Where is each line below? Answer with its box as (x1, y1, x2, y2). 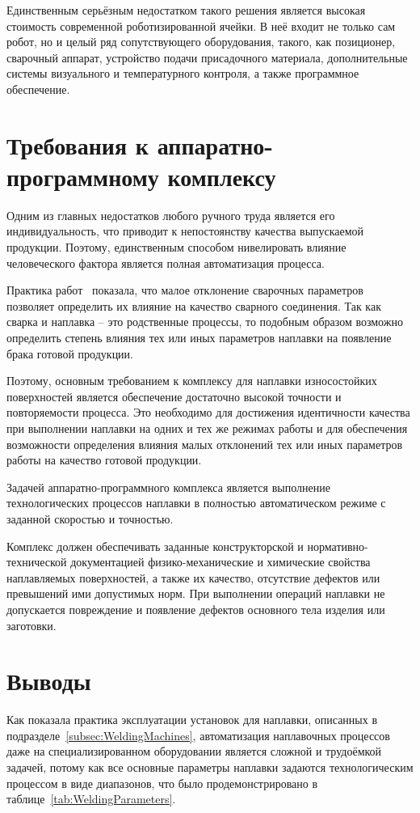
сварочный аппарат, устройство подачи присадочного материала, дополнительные (6, 49, 408, 66)
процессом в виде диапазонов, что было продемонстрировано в (6, 774, 318, 791)
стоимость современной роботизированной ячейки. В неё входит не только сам (6, 17, 396, 34)
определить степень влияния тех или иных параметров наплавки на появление (6, 329, 392, 346)
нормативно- (307, 537, 368, 554)
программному (6, 159, 159, 193)
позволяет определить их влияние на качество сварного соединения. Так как (6, 297, 381, 314)
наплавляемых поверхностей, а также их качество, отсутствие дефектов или (6, 569, 380, 586)
